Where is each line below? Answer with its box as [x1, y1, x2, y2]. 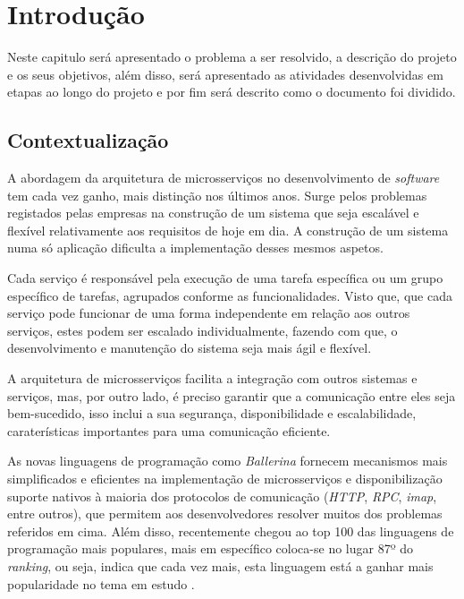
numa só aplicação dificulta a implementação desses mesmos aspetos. [7, 238, 384, 257]
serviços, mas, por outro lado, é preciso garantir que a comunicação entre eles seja [7, 386, 456, 405]
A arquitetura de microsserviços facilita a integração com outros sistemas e [7, 369, 418, 388]
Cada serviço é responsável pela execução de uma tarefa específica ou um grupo [7, 269, 443, 287]
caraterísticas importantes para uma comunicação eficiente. [7, 421, 331, 440]
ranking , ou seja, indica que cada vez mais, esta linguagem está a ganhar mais [7, 556, 434, 575]
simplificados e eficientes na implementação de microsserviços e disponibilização [7, 469, 443, 488]
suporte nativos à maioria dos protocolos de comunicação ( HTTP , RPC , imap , [7, 486, 437, 505]
